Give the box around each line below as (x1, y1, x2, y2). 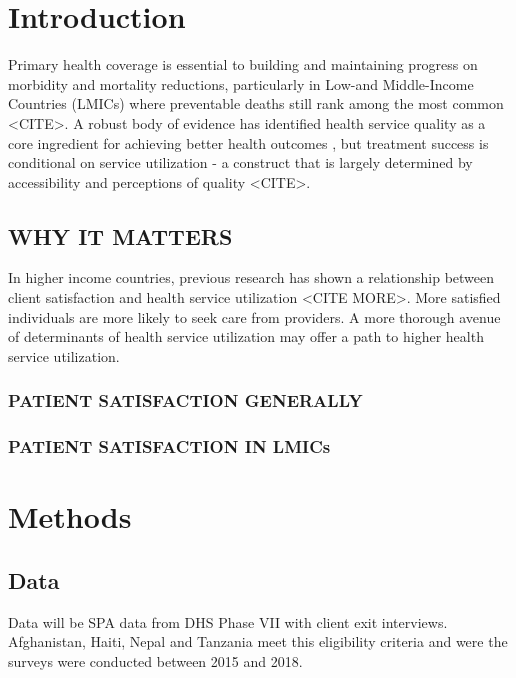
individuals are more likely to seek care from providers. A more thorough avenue (8, 306, 501, 327)
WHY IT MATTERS (8, 220, 233, 251)
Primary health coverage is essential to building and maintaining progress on (8, 54, 478, 75)
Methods (8, 496, 132, 537)
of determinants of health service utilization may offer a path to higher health (8, 326, 484, 347)
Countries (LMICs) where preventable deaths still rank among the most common (8, 93, 504, 114)
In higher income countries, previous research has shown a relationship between (8, 267, 495, 288)
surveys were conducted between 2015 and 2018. (8, 650, 303, 671)
